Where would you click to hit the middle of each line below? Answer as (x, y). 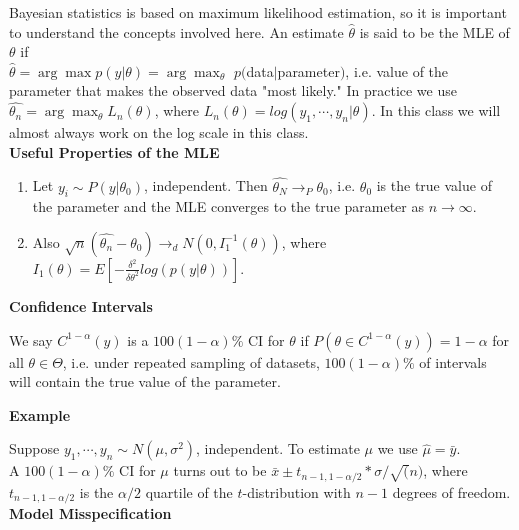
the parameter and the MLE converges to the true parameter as (228, 206)
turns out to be (220, 470)
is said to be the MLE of (434, 31)
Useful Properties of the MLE (114, 151)
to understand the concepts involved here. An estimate (176, 31)
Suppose (34, 448)
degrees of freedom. (451, 491)
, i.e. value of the (397, 70)
